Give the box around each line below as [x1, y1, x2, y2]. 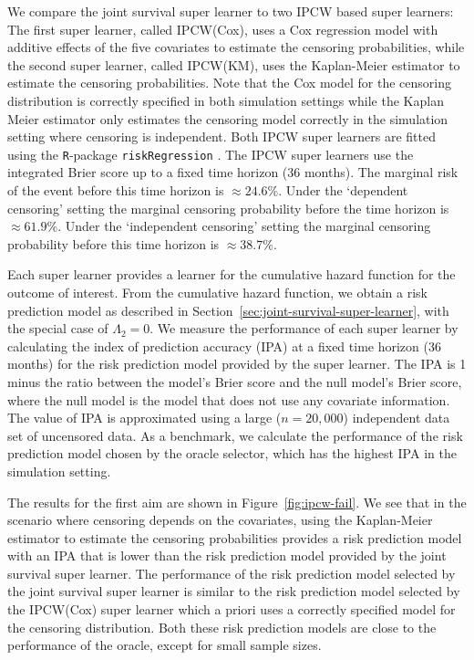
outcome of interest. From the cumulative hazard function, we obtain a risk [7, 282, 428, 301]
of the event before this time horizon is [7, 181, 224, 199]
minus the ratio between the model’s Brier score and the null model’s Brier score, [7, 372, 462, 391]
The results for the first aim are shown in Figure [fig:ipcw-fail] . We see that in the [7, 492, 467, 511]
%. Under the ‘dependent [267, 181, 408, 199]
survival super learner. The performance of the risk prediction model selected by [7, 563, 456, 582]
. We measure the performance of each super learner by [149, 319, 459, 338]
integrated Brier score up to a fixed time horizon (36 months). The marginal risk [7, 162, 459, 182]
